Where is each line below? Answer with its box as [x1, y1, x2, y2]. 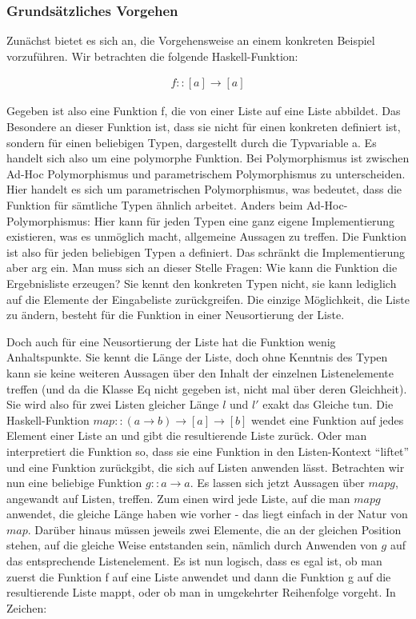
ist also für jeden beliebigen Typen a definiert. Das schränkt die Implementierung [6, 243, 406, 260]
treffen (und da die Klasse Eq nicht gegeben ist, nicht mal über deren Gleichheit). [6, 380, 407, 397]
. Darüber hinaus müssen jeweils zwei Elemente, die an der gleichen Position [27, 521, 402, 537]
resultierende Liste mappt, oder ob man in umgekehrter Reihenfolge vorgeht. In [6, 584, 396, 601]
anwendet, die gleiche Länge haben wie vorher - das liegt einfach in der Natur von [6, 505, 408, 522]
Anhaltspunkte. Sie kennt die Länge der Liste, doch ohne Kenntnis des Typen [6, 349, 388, 365]
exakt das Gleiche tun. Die [262, 396, 394, 413]
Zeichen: [6, 599, 47, 616]
